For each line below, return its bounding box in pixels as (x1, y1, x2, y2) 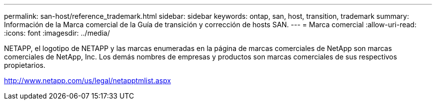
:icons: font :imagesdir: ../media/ (4, 29, 110, 37)
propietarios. (4, 61, 46, 69)
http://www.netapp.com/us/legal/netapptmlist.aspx (4, 76, 171, 85)
